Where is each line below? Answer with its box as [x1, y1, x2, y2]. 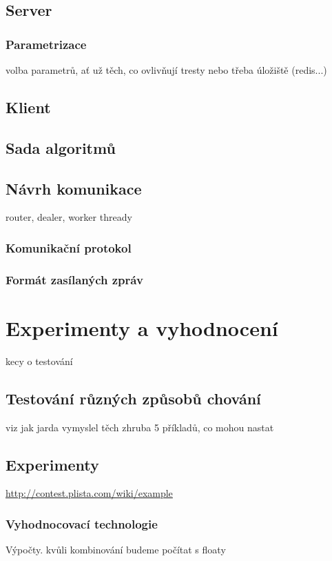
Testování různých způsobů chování [6, 387, 261, 409]
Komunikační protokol [6, 239, 132, 256]
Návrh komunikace [6, 177, 142, 199]
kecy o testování [6, 353, 73, 368]
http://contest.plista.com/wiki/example [6, 486, 173, 500]
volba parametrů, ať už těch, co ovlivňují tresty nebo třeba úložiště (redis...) [6, 63, 327, 77]
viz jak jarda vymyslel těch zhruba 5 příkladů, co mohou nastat [6, 420, 274, 434]
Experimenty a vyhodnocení [6, 313, 278, 342]
